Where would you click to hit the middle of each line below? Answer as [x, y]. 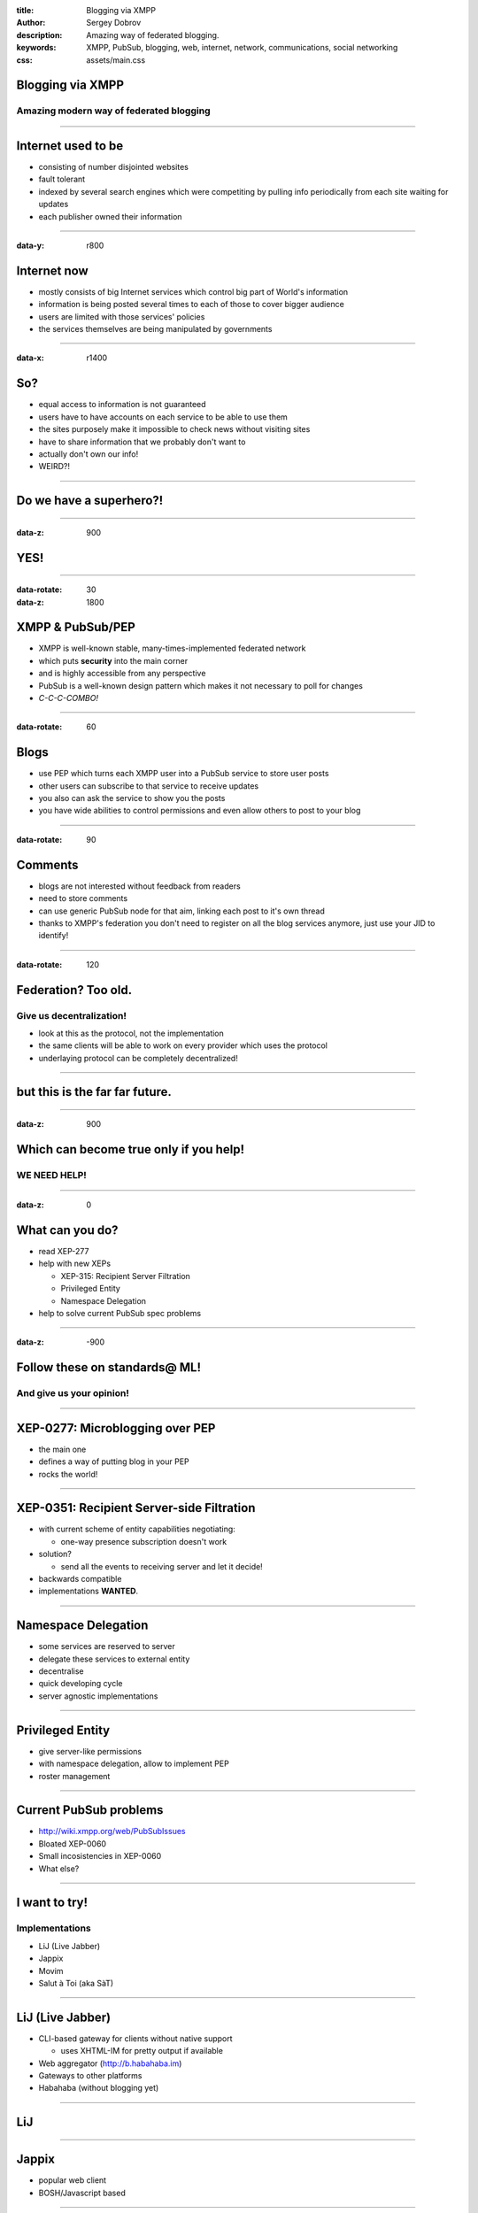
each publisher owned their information [110, 216]
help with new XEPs [74, 1264]
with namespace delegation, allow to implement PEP [134, 1764]
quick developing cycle [81, 1684]
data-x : [30, 358]
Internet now [52, 270]
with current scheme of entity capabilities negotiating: [137, 1529]
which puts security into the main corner [113, 660]
